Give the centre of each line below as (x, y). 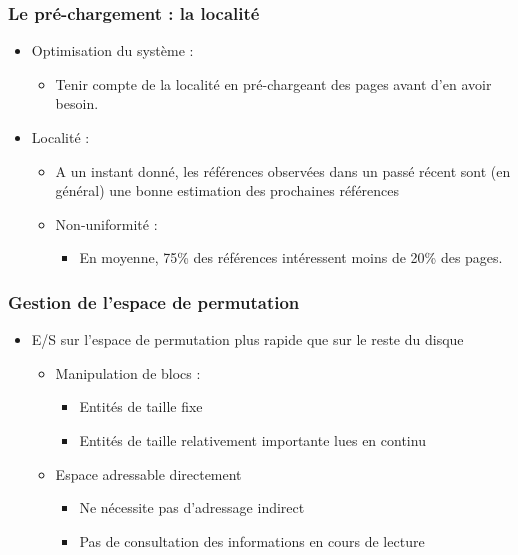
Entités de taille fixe (141, 406)
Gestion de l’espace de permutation (154, 301)
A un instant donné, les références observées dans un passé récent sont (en (283, 170)
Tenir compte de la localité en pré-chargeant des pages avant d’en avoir (273, 83)
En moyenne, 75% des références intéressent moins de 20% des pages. (291, 257)
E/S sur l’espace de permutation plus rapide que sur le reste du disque (247, 339)
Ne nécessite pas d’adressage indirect (192, 507)
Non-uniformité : (106, 223)
